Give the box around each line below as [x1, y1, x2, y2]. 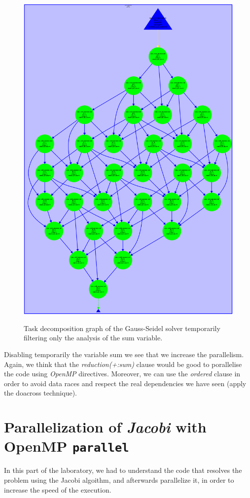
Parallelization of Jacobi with [4, 417, 207, 437]
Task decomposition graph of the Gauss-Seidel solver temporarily [24, 323, 220, 333]
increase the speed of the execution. [4, 484, 111, 495]
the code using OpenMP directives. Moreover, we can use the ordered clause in [4, 368, 241, 379]
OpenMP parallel [4, 436, 129, 456]
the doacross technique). [4, 388, 77, 398]
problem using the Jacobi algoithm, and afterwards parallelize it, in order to [4, 474, 234, 485]
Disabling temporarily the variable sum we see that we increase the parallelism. [4, 349, 244, 359]
